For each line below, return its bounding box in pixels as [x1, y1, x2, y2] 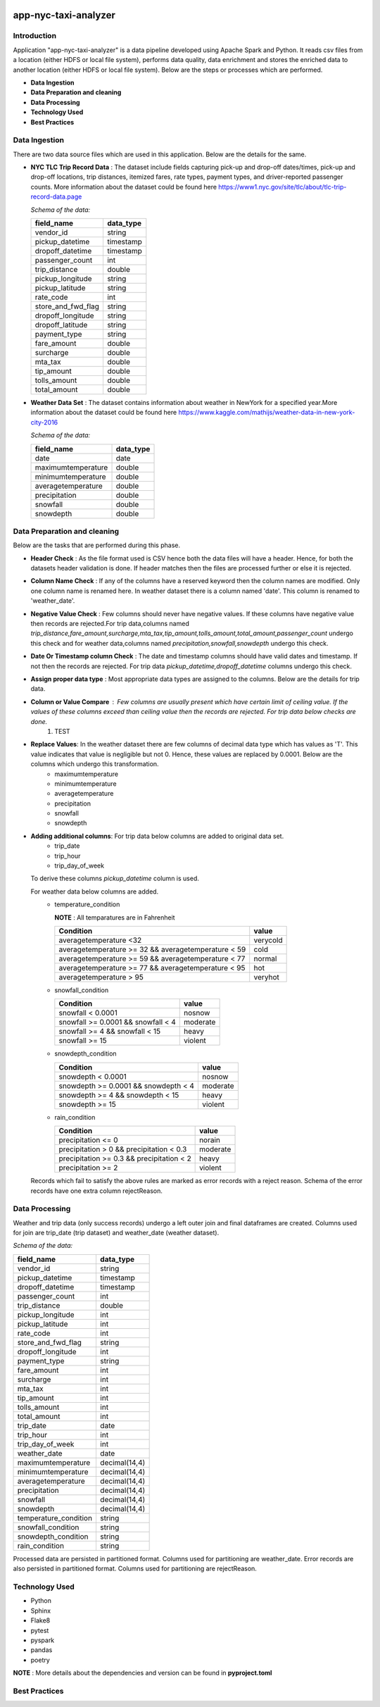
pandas [30, 1646, 53, 1654]
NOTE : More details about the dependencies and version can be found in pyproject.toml [13, 1669, 272, 1677]
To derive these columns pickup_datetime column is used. [30, 874, 200, 883]
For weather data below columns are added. [30, 887, 159, 896]
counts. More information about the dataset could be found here [30, 182, 217, 191]
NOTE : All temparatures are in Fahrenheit [54, 913, 175, 922]
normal [253, 953, 277, 963]
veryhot [253, 972, 279, 982]
